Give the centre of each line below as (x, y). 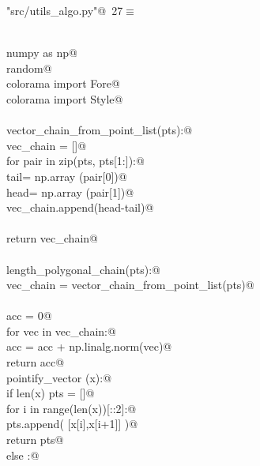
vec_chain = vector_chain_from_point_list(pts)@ (130, 285)
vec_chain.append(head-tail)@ (80, 207)
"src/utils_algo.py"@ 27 (65, 10)
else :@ (23, 455)
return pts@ (35, 440)
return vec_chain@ (52, 238)
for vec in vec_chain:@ (61, 331)
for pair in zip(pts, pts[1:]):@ (75, 161)
